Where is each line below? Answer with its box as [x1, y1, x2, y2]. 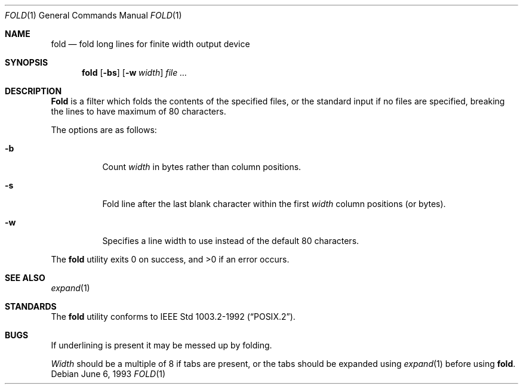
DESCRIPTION [5, 86, 62, 96]
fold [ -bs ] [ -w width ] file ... [82, 67, 187, 78]
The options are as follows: [51, 125, 157, 135]
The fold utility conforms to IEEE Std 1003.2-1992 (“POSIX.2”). [51, 311, 296, 322]
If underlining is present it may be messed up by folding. [51, 340, 272, 350]
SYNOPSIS [5, 57, 48, 67]
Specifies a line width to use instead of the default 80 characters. [102, 236, 359, 246]
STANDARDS [5, 301, 57, 311]
